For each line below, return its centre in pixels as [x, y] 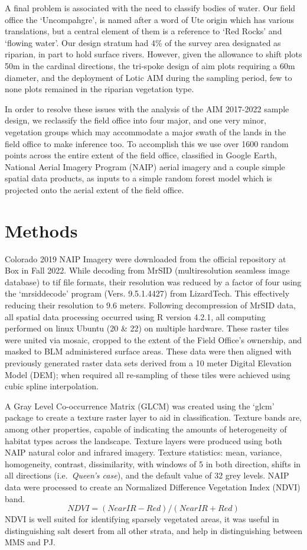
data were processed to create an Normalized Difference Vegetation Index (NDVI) [153, 486]
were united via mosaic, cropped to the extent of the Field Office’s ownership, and [153, 339]
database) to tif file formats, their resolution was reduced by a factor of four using [153, 281]
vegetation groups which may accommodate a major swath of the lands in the [146, 131]
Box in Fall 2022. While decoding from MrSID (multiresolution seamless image [147, 270]
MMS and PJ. [30, 542]
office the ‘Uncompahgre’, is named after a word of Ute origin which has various [150, 19]
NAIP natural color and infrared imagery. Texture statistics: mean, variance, [143, 452]
